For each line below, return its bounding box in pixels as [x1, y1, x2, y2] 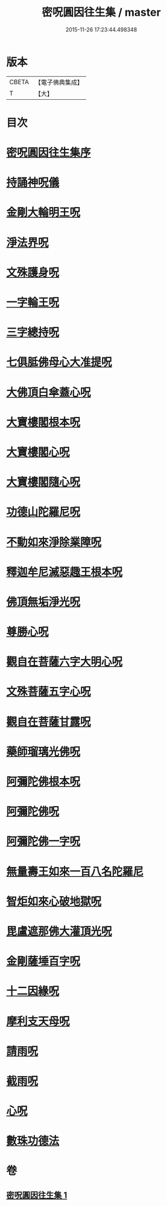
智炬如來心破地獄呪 [6, 894, 102, 908]
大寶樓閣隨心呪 [6, 476, 81, 489]
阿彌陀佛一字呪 [6, 834, 81, 848]
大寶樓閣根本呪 [6, 415, 81, 429]
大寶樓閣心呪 [6, 445, 71, 459]
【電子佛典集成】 [34, 78, 83, 87]
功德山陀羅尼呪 [6, 505, 81, 519]
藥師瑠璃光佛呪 [6, 745, 81, 758]
